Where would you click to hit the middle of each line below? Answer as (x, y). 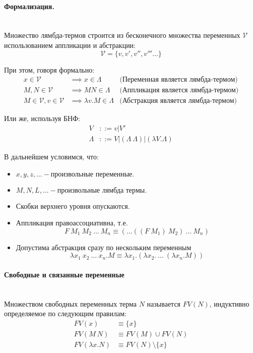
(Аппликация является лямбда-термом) (179, 91)
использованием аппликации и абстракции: (70, 45)
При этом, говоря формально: (49, 69)
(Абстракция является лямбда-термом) (178, 101)
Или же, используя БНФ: (42, 118)
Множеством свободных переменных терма (71, 303)
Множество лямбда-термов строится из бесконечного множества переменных (122, 35)
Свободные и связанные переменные (64, 274)
